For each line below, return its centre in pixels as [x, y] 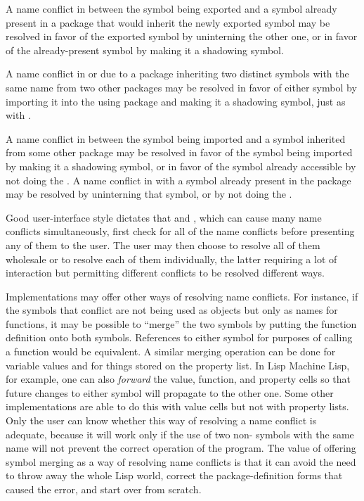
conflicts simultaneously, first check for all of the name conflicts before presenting [180, 231]
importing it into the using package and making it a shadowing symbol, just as [176, 101]
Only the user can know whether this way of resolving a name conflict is [161, 420]
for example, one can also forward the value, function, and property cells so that [178, 379]
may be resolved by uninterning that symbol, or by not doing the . [149, 194]
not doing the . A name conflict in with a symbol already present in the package [178, 180]
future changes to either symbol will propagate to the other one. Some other [170, 392]
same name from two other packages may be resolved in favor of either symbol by [181, 87]
